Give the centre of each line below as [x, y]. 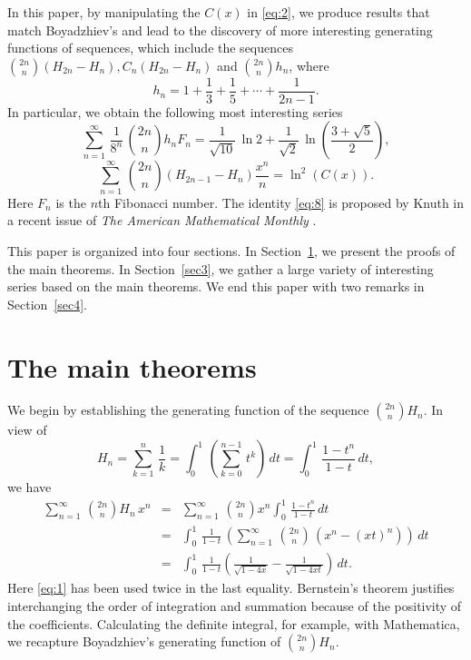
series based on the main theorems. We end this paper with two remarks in [216, 286]
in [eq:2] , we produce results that [339, 12]
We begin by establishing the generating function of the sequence [188, 410]
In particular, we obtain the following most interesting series [175, 111]
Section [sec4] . [47, 304]
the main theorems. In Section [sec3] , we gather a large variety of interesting [221, 268]
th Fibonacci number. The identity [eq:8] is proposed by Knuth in [281, 202]
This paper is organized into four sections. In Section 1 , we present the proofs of [231, 250]
